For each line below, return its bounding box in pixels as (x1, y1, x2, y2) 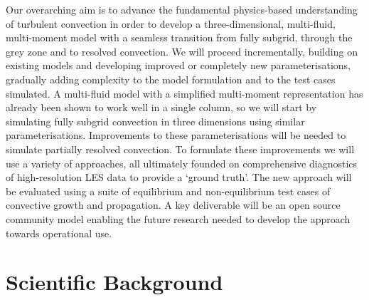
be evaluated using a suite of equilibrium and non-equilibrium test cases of (6, 183, 331, 198)
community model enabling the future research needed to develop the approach (6, 211, 351, 226)
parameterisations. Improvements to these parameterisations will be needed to (6, 128, 346, 143)
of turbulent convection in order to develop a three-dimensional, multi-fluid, (6, 16, 336, 31)
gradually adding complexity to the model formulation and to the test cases (6, 71, 336, 86)
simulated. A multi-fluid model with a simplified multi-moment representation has (6, 86, 363, 100)
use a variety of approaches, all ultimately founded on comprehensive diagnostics (6, 155, 358, 170)
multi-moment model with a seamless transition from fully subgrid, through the (6, 30, 353, 45)
